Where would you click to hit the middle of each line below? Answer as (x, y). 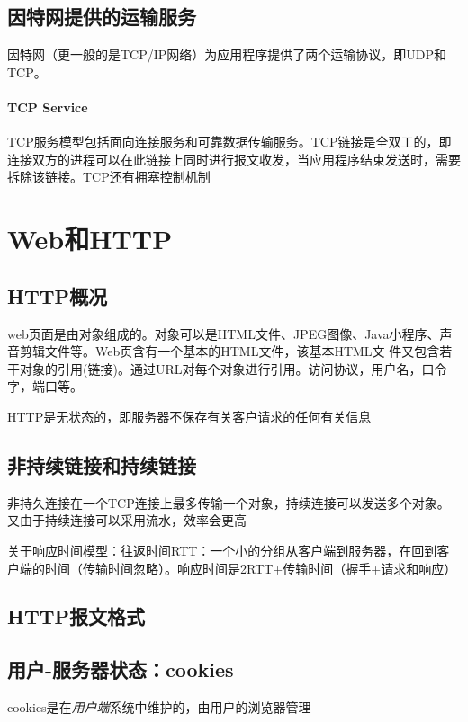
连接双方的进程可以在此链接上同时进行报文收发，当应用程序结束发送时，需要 (234, 159)
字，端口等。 (45, 386)
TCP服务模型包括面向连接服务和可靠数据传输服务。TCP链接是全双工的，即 (229, 142)
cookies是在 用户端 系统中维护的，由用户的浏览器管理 (159, 707)
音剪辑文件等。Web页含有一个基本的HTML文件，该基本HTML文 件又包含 (224, 351)
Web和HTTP (90, 239)
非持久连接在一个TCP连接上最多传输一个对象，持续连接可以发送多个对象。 (229, 502)
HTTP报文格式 (76, 616)
